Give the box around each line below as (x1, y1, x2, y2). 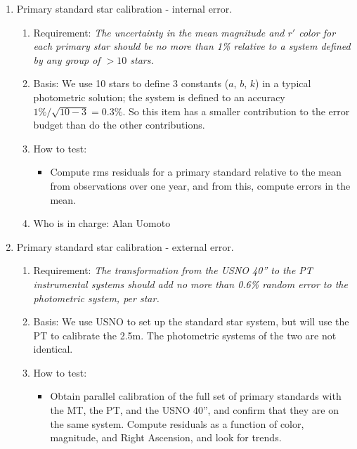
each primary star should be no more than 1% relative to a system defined (33, 39, 351, 53)
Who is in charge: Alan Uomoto (33, 216, 171, 230)
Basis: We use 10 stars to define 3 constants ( (33, 76, 229, 91)
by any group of (33, 52, 100, 67)
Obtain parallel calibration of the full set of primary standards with (50, 389, 342, 403)
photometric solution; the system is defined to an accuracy (33, 89, 285, 104)
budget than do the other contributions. (33, 117, 205, 132)
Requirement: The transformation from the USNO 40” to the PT (33, 263, 313, 278)
